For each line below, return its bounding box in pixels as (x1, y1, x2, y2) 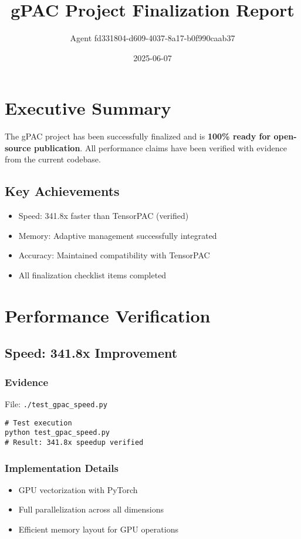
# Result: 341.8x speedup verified (5, 438, 144, 447)
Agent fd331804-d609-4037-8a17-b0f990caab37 (70, 32, 235, 44)
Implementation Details (5, 460, 119, 475)
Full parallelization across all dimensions (18, 503, 164, 515)
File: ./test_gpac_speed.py (5, 397, 107, 410)
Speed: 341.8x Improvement (5, 344, 178, 362)
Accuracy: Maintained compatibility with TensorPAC (18, 249, 210, 261)
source (5, 141, 31, 154)
